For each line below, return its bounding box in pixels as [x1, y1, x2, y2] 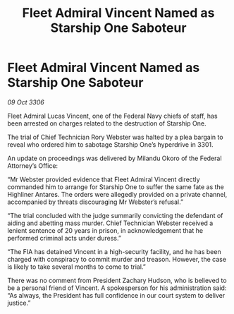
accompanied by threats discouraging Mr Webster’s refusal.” [7, 198, 184, 206]
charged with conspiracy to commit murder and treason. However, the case [7, 255, 227, 263]
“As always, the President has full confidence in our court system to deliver [7, 291, 226, 299]
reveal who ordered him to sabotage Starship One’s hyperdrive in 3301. [7, 140, 214, 149]
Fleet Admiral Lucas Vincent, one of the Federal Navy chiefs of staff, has [7, 111, 218, 120]
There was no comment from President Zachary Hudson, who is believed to [7, 276, 227, 284]
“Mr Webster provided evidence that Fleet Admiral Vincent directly [7, 175, 200, 183]
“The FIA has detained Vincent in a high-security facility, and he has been [7, 247, 221, 255]
